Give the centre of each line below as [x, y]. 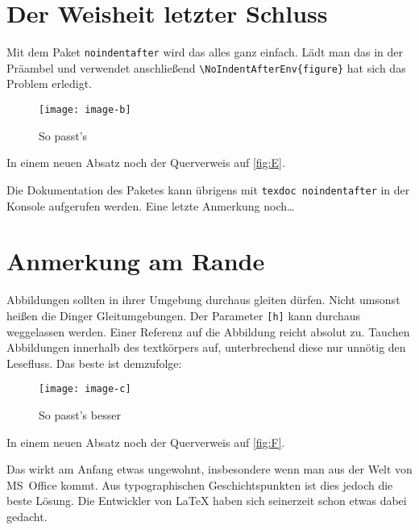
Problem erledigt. [50, 83]
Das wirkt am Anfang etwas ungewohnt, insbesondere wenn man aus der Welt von [209, 469]
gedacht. [27, 516]
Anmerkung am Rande [136, 261]
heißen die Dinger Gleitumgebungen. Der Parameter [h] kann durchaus [183, 315]
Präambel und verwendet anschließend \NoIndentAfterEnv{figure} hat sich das [206, 67]
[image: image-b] [85, 110]
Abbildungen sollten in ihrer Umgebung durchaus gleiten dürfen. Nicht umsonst [203, 300]
